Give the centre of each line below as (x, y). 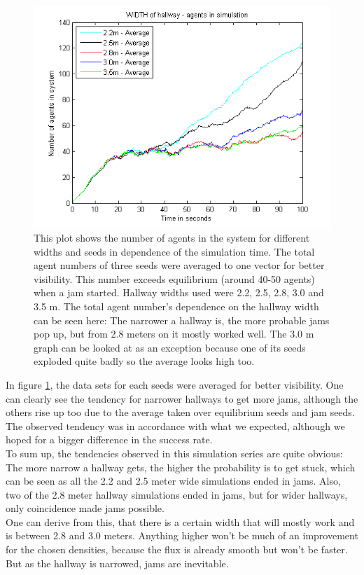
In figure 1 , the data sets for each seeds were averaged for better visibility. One (175, 384)
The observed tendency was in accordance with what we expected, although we (175, 425)
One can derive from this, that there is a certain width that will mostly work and (180, 521)
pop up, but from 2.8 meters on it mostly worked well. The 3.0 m (174, 334)
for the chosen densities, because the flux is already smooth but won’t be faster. (177, 549)
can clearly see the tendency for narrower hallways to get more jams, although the (182, 398)
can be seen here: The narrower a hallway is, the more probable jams (182, 320)
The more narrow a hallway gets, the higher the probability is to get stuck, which (181, 467)
